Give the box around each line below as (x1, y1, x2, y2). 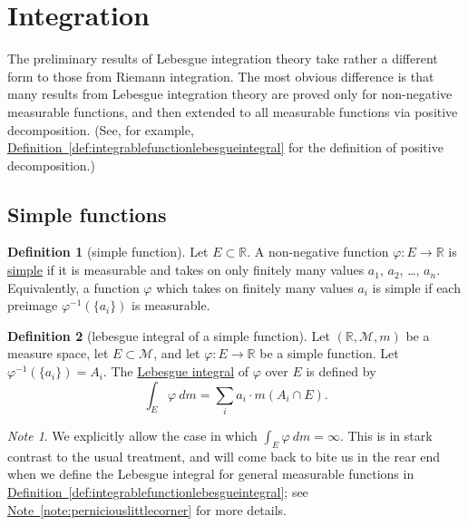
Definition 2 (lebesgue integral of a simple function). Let (7, 326, 330, 345)
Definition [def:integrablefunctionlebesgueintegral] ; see (7, 482, 308, 501)
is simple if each (372, 278, 461, 297)
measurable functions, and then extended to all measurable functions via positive (7, 102, 458, 121)
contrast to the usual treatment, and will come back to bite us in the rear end (7, 446, 441, 465)
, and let (153, 344, 200, 363)
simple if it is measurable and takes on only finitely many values (7, 260, 365, 279)
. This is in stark (339, 425, 433, 444)
